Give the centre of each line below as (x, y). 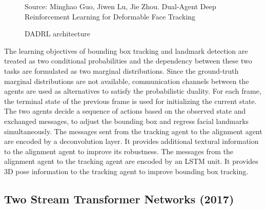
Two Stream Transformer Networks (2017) (119, 198)
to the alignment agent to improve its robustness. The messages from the (119, 151)
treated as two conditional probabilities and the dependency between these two (128, 61)
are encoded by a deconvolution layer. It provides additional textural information (131, 141)
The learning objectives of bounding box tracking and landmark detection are (126, 50)
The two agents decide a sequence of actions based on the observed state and (125, 111)
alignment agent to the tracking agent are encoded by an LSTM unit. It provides (131, 161)
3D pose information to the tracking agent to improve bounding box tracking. (126, 171)
